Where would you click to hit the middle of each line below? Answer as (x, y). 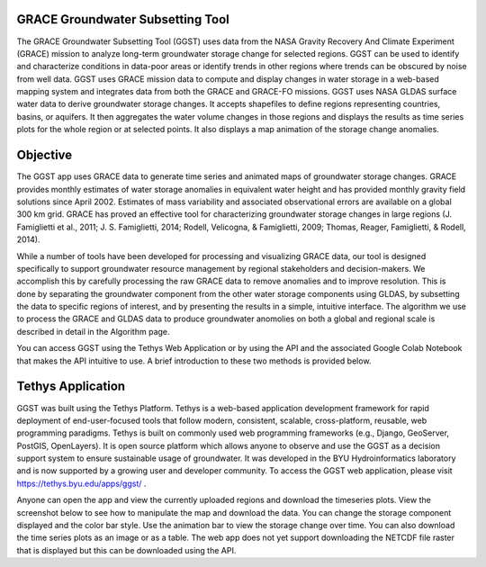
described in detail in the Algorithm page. (93, 331)
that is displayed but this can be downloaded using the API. (126, 550)
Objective (45, 155)
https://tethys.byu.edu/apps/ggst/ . (81, 483)
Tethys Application (71, 387)
